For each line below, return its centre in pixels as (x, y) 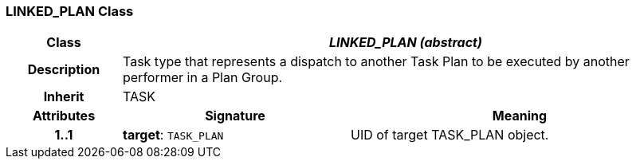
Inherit (64, 97)
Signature (235, 116)
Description (64, 70)
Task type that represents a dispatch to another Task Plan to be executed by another (376, 62)
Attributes (64, 116)
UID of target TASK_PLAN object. (450, 135)
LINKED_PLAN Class (70, 11)
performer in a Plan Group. (202, 78)
